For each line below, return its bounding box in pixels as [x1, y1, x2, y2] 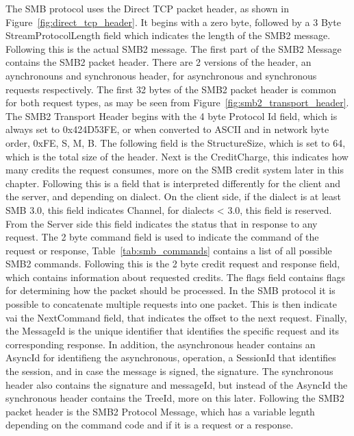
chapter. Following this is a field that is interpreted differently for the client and [5, 175, 341, 190]
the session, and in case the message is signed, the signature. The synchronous [5, 364, 333, 378]
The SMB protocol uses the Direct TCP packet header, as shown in [5, 1, 289, 15]
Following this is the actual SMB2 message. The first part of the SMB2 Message [5, 41, 342, 56]
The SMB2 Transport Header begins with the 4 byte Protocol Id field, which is [5, 108, 338, 123]
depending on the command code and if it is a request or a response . [5, 417, 294, 432]
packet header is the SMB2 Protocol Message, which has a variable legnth [5, 404, 315, 418]
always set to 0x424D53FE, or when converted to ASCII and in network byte [5, 122, 329, 136]
